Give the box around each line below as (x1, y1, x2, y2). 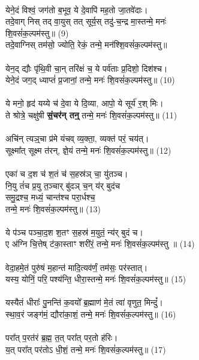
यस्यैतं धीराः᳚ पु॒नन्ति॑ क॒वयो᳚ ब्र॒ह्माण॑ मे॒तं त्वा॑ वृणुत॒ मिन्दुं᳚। (5, 296, 163, 309)
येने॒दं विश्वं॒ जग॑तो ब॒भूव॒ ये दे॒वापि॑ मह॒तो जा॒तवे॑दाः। (5, 3, 148, 16)
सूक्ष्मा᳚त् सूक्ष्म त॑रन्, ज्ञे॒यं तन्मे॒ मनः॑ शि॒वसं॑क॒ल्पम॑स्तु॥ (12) (5, 144, 171, 156)
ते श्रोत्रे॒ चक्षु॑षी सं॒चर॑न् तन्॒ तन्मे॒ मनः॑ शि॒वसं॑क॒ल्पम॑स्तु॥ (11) (5, 108, 177, 121)
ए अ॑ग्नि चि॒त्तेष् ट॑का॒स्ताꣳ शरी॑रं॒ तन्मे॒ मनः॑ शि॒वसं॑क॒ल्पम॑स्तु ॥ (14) (5, 237, 195, 250)
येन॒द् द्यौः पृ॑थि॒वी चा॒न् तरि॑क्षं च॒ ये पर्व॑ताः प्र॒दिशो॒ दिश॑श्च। (5, 62, 168, 74)
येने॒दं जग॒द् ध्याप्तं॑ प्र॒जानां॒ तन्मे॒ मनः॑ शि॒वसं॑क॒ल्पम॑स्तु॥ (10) (5, 74, 175, 86)
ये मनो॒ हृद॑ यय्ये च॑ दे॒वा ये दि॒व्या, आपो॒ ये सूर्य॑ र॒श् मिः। (5, 97, 164, 109)
